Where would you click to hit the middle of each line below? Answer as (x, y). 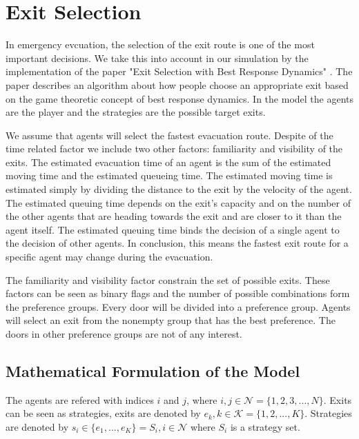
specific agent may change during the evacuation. (109, 257)
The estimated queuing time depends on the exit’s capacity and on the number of (178, 202)
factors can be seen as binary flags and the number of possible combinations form (178, 293)
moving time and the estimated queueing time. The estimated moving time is (169, 175)
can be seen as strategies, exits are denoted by (103, 413)
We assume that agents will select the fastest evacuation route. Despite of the (169, 135)
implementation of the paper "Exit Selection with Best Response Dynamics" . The (179, 71)
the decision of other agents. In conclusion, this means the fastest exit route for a (177, 243)
